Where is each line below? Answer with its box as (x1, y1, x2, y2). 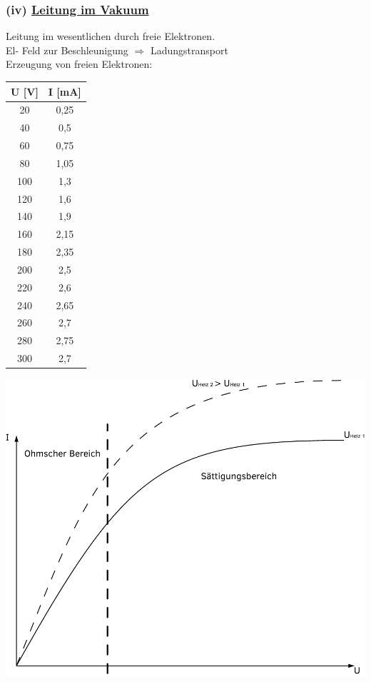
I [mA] (48, 84, 81, 99)
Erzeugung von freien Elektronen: (6, 56, 153, 71)
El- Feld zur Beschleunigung (6, 42, 128, 57)
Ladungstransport (150, 42, 228, 57)
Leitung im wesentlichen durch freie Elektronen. (6, 29, 215, 44)
